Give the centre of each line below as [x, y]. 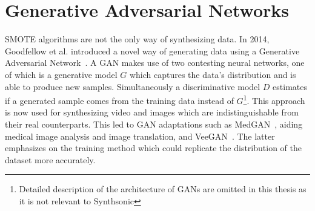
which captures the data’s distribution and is [213, 74]
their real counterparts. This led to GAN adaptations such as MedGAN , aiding [154, 124]
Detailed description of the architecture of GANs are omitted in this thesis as [163, 189]
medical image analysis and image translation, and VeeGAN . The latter [140, 136]
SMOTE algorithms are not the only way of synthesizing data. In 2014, [137, 39]
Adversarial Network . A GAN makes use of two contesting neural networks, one [155, 63]
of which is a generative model [61, 74]
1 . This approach [274, 99]
